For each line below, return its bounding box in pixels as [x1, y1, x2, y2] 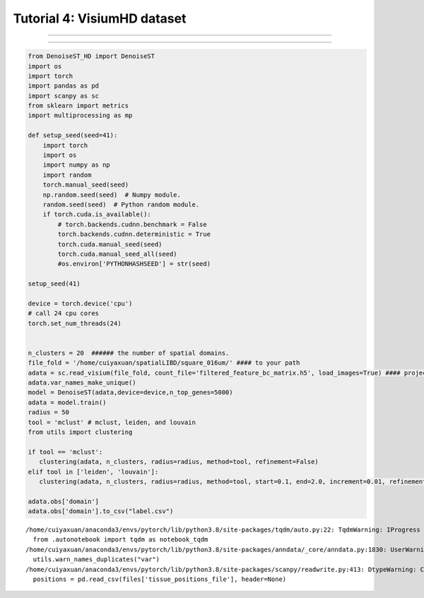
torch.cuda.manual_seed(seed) [57, 240, 163, 248]
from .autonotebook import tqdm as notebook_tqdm [33, 536, 208, 544]
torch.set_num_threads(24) [28, 319, 122, 327]
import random [42, 170, 92, 179]
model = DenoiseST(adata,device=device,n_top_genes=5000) [28, 389, 233, 397]
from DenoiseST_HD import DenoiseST [28, 52, 155, 60]
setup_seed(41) [28, 280, 81, 288]
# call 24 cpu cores [28, 310, 99, 317]
